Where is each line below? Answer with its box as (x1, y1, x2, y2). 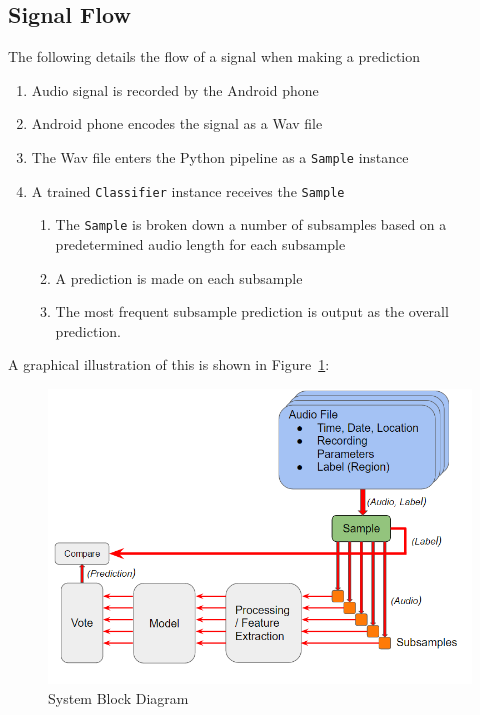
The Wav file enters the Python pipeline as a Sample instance (31, 146, 409, 167)
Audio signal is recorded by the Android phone (31, 79, 319, 100)
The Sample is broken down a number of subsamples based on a (55, 214, 447, 235)
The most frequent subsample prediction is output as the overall (55, 301, 449, 322)
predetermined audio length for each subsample (55, 233, 346, 254)
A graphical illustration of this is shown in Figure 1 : (8, 354, 330, 375)
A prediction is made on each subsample (55, 267, 303, 288)
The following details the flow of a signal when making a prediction (8, 46, 421, 67)
